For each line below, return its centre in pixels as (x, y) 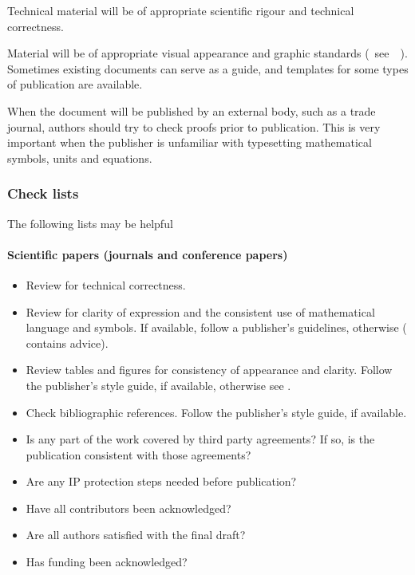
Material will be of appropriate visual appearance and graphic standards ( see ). (207, 53)
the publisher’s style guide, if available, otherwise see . (158, 385)
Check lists (43, 193)
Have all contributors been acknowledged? (128, 508)
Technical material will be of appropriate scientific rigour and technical (181, 10)
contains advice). (67, 343)
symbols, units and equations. (80, 158)
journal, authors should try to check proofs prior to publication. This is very (194, 126)
